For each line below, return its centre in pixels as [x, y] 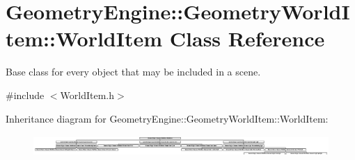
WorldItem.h [87, 95]
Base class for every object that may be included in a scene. [133, 72]
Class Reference [247, 38]
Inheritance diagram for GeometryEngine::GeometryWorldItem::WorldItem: [167, 118]
